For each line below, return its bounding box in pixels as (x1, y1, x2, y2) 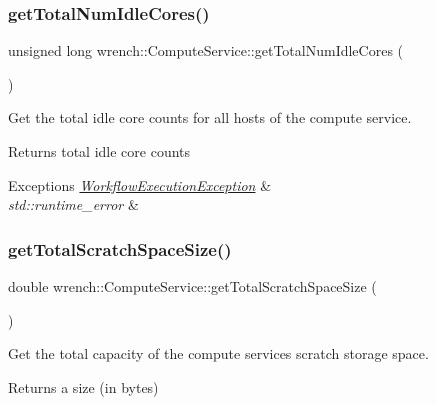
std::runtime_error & (8, 194, 139, 215)
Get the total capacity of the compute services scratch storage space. (8, 343, 429, 364)
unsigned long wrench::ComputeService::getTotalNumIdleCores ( (8, 40, 404, 61)
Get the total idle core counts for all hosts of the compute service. (8, 107, 412, 128)
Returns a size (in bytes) (8, 376, 159, 397)
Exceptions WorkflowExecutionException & (8, 174, 272, 195)
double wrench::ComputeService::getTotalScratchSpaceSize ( (8, 276, 377, 296)
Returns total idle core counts (8, 141, 191, 161)
